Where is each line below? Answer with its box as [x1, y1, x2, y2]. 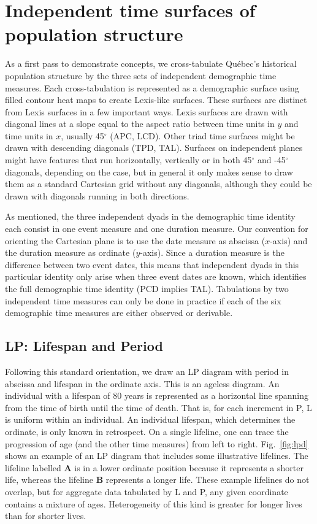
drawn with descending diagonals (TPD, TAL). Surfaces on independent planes [5, 141, 303, 154]
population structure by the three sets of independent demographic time [5, 69, 277, 82]
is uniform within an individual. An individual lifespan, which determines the [5, 413, 296, 426]
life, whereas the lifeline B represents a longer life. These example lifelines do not [5, 473, 310, 486]
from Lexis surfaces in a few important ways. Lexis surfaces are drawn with [5, 105, 288, 118]
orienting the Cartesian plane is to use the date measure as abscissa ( [5, 234, 265, 247]
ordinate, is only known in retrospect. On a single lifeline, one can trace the [5, 425, 289, 437]
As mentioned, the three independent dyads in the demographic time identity [5, 210, 296, 223]
